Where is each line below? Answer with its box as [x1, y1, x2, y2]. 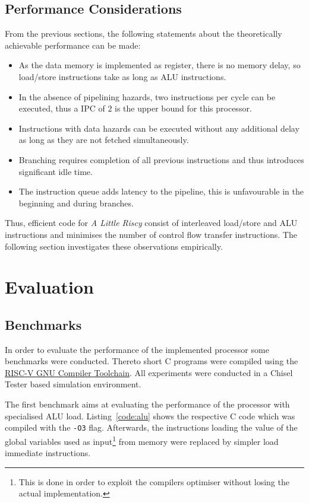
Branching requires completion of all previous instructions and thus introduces [18, 153, 304, 165]
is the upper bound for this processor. [115, 102, 252, 114]
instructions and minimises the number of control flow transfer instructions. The [5, 228, 297, 240]
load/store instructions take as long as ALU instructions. [18, 70, 226, 82]
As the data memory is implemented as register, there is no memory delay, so [18, 59, 301, 71]
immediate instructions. [5, 447, 91, 459]
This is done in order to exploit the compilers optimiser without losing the [18, 475, 289, 488]
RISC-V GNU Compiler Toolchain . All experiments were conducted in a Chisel [5, 366, 293, 378]
